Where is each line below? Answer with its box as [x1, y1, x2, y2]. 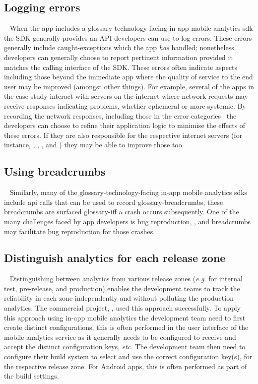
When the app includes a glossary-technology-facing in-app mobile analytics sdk [9, 23, 253, 33]
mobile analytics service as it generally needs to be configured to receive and [4, 331, 236, 342]
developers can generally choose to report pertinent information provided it [4, 52, 233, 62]
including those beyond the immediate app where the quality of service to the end [4, 71, 253, 82]
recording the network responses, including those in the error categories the [4, 110, 237, 121]
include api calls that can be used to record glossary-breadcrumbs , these [4, 196, 223, 207]
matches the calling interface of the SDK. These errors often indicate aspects [4, 62, 238, 72]
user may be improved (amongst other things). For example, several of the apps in [4, 81, 254, 91]
